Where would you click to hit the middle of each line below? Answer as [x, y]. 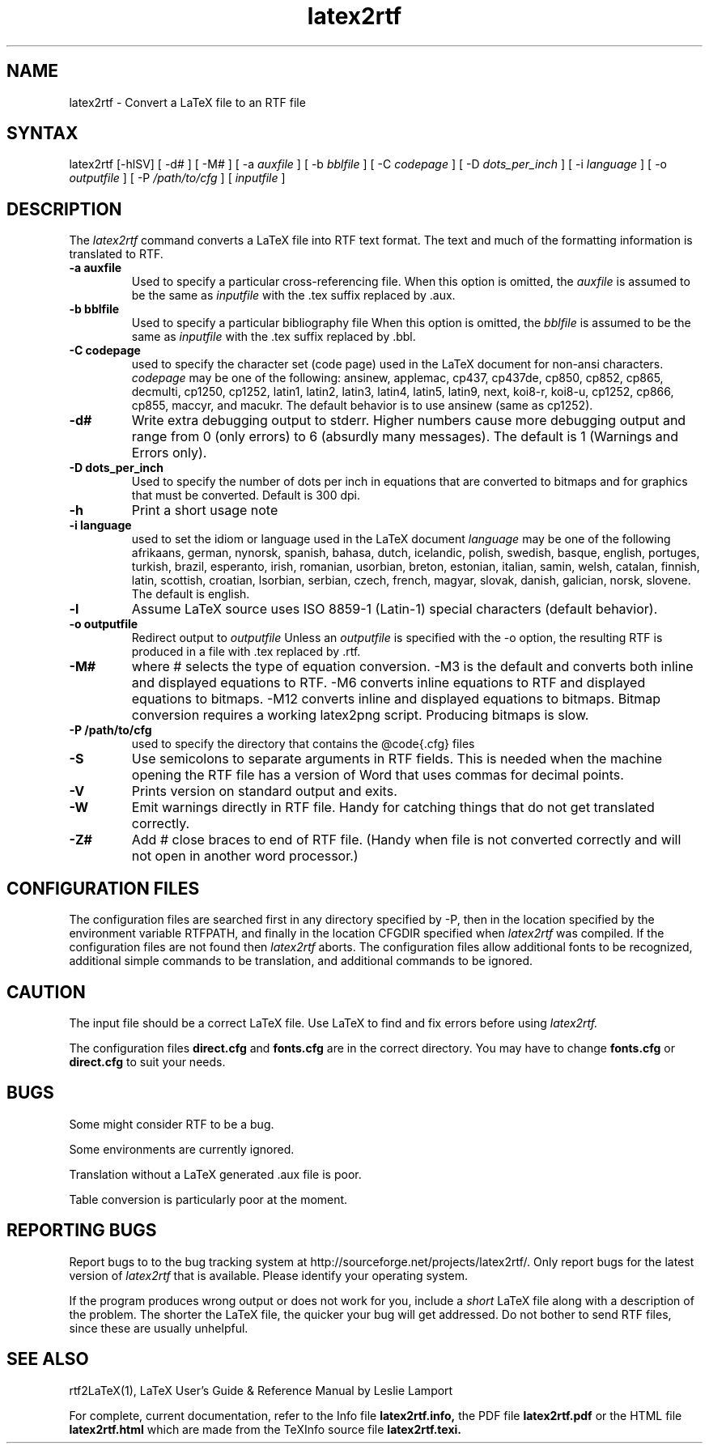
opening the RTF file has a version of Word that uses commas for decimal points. [378, 775]
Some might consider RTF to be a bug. [172, 1124]
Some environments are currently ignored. [182, 1149]
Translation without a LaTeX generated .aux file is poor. [215, 1174]
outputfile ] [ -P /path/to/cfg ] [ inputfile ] [177, 178]
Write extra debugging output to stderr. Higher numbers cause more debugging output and [409, 421]
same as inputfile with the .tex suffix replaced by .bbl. [274, 337]
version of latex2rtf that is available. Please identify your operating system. [269, 1275]
